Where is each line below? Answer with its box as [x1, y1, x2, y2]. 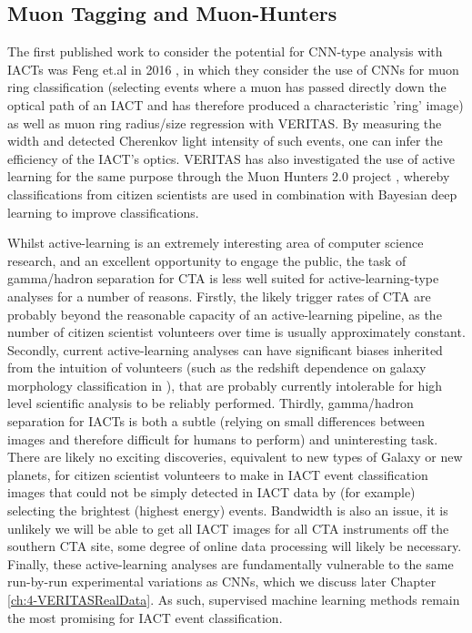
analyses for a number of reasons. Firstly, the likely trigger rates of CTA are [7, 286, 431, 305]
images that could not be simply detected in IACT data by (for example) [7, 483, 416, 502]
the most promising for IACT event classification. [7, 607, 283, 627]
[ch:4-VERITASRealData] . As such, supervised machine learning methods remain [7, 590, 460, 609]
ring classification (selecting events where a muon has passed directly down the [7, 77, 447, 97]
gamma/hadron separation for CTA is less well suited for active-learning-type [7, 269, 439, 288]
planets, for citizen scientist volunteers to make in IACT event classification [7, 465, 428, 484]
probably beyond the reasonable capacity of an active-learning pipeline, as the [7, 304, 442, 323]
